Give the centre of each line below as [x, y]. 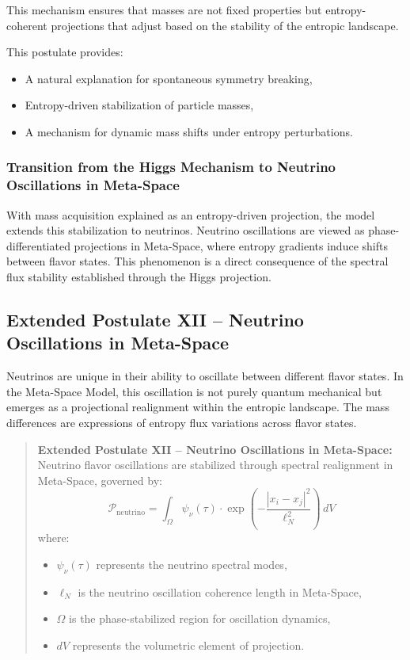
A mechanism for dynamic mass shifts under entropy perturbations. [189, 131]
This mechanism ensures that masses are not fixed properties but [164, 10]
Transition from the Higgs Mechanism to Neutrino [171, 167]
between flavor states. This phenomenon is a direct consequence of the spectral [197, 261]
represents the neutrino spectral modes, [192, 564]
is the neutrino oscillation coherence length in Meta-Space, [220, 591]
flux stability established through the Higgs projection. [139, 277]
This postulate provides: [65, 52]
